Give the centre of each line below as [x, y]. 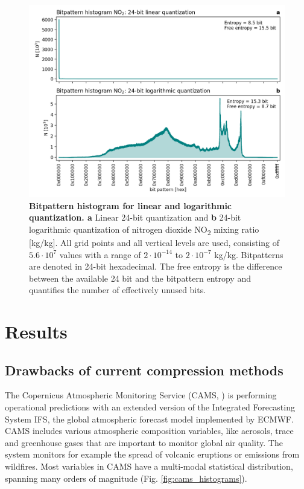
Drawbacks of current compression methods [144, 370]
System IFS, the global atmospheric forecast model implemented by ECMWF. [149, 419]
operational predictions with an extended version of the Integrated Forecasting [150, 407]
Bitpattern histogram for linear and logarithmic [130, 205]
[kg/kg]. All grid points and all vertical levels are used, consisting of [154, 242]
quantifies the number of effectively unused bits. [118, 290]
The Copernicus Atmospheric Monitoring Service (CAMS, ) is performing [141, 395]
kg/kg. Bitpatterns [249, 254]
